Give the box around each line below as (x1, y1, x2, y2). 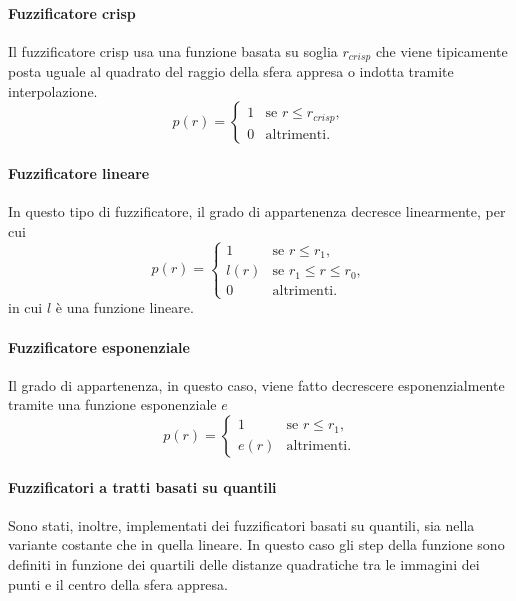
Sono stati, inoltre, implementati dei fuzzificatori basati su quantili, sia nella (8, 514, 475, 535)
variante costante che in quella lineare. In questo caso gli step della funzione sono (8, 534, 505, 555)
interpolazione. (8, 80, 98, 101)
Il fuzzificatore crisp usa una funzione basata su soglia (8, 40, 338, 61)
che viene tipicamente (375, 40, 508, 61)
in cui (8, 297, 43, 318)
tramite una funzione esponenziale (8, 394, 217, 415)
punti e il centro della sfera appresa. (8, 573, 228, 594)
